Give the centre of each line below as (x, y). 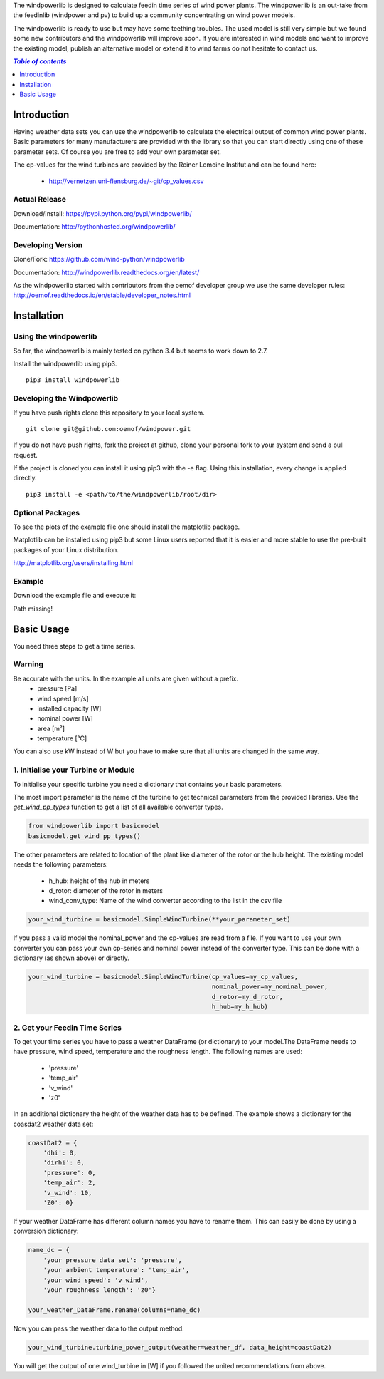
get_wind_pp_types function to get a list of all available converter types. (118, 807)
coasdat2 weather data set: (53, 1124)
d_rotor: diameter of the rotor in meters (106, 890)
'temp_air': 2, (69, 1183)
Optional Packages (47, 512)
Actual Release (40, 200)
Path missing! (33, 609)
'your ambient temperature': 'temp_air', (116, 1270)
